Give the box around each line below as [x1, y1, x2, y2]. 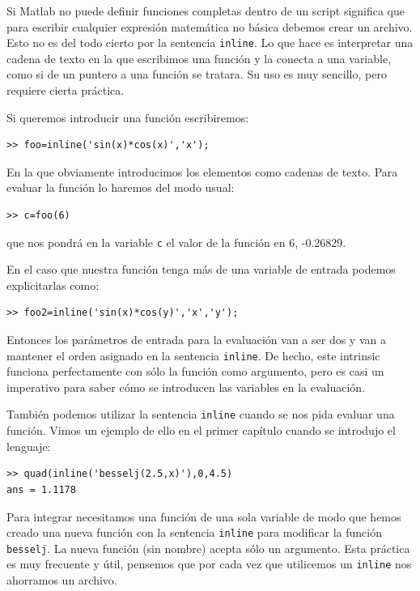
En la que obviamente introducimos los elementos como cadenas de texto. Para [6, 163, 398, 180]
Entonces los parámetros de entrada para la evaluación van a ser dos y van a [6, 331, 386, 348]
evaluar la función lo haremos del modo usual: [6, 179, 235, 196]
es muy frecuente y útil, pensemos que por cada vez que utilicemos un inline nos [6, 555, 412, 572]
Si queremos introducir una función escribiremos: [6, 108, 249, 125]
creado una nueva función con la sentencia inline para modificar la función [6, 524, 382, 541]
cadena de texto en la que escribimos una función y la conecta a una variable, [6, 49, 392, 66]
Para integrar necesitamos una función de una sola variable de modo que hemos [6, 508, 401, 525]
